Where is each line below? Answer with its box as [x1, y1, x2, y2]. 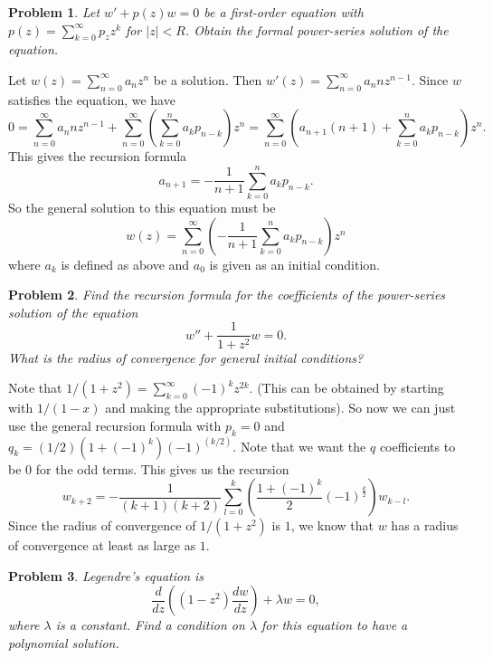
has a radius [391, 516, 459, 535]
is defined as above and [61, 254, 190, 273]
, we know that [290, 516, 374, 535]
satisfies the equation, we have [8, 90, 175, 109]
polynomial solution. [8, 633, 119, 652]
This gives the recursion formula [8, 147, 187, 166]
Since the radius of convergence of [8, 516, 196, 535]
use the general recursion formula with [8, 415, 222, 434]
